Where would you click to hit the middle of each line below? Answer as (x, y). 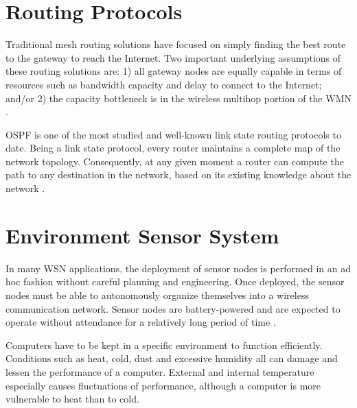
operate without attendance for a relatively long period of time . (141, 322)
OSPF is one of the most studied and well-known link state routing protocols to (173, 134)
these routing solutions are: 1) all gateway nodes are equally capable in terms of (174, 71)
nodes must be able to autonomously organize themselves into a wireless (157, 295)
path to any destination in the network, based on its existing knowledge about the (178, 175)
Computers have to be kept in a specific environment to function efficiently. (164, 345)
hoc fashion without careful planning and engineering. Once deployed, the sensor (175, 281)
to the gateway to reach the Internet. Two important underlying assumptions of (173, 57)
